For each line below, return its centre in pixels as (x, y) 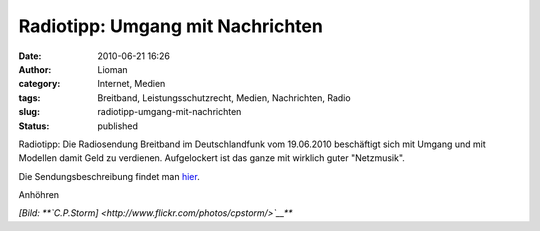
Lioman (113, 69)
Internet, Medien (131, 84)
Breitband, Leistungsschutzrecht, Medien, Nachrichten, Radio (224, 97)
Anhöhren (39, 195)
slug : (29, 112)
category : (39, 84)
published (118, 126)
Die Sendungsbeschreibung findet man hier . (109, 176)
